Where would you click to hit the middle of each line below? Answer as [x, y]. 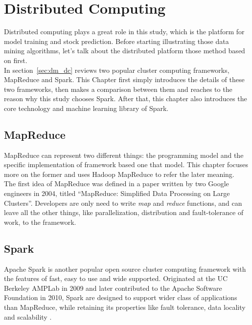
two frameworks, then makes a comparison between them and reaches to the [118, 89]
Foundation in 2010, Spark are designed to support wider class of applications [121, 297]
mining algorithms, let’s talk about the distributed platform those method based [125, 51]
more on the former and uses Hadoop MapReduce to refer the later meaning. [119, 174]
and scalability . [28, 316]
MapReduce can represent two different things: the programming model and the [124, 155]
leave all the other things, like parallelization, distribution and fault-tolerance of [124, 212]
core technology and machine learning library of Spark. [86, 108]
